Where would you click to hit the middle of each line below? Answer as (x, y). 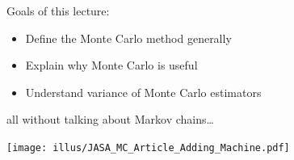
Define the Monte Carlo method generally (128, 38)
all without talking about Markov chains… (110, 119)
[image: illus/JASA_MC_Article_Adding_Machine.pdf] (148, 147)
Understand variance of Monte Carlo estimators (143, 92)
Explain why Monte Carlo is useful (111, 65)
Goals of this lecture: (58, 11)
